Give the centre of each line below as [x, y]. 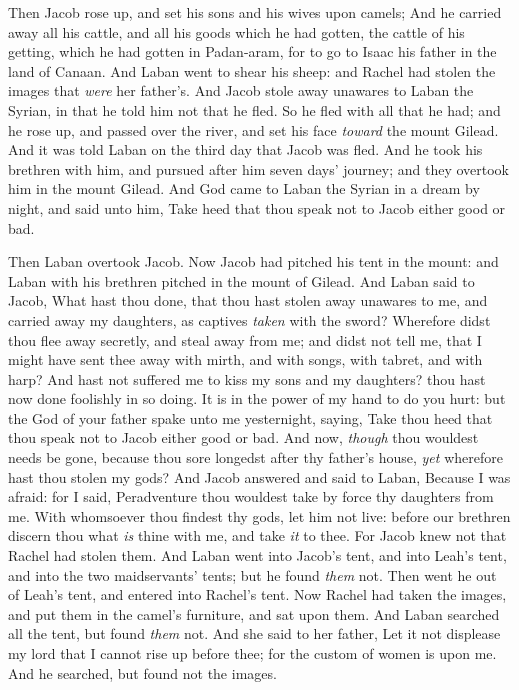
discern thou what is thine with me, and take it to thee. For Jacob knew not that [257, 535]
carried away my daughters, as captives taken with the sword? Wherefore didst [249, 319]
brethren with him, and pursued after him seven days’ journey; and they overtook [259, 168]
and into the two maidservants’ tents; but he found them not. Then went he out [252, 574]
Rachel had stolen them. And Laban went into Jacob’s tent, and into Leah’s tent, [257, 555]
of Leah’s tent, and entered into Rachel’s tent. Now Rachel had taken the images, [257, 594]
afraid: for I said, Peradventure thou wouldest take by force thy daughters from [251, 496]
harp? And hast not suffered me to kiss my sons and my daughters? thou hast [247, 378]
